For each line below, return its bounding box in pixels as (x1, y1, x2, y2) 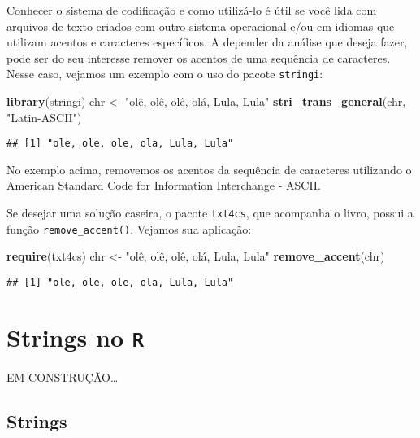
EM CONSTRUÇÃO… (6, 368, 119, 385)
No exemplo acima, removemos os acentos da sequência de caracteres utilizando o (6, 160, 412, 177)
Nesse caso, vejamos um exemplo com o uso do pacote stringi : (6, 65, 323, 82)
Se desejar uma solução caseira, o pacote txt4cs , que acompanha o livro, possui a (6, 204, 414, 221)
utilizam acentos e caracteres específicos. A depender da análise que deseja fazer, (6, 33, 408, 50)
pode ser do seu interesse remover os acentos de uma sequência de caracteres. (6, 49, 391, 66)
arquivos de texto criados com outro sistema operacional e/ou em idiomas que (6, 17, 395, 34)
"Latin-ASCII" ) (6, 108, 82, 125)
